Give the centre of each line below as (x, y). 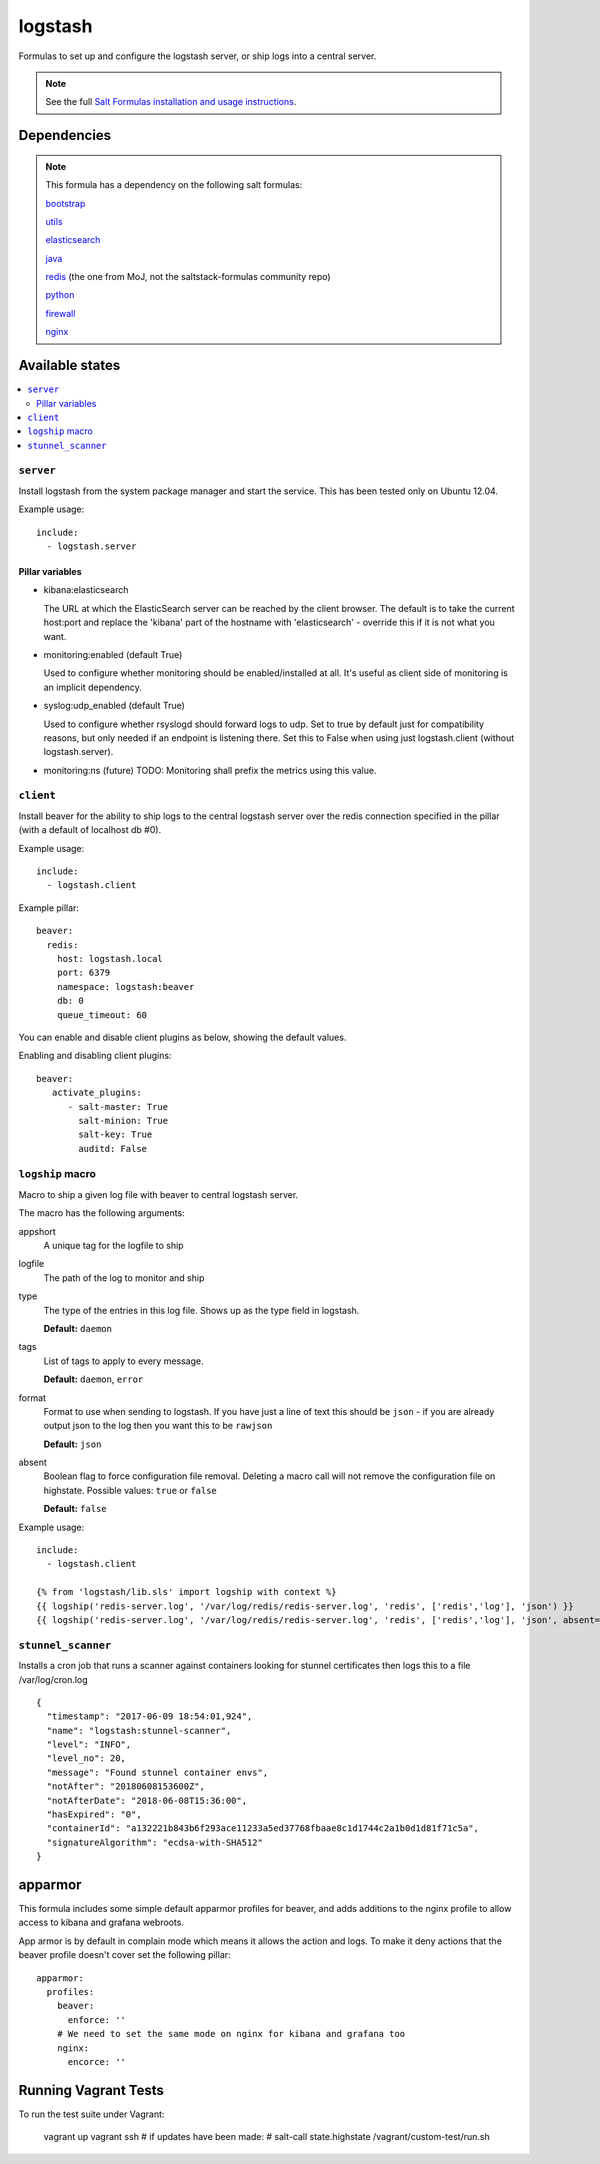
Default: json (72, 1444)
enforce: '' (97, 2019)
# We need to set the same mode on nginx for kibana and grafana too (231, 2034)
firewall (60, 313)
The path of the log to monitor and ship (124, 1277)
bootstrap (65, 203)
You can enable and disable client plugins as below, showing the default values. (182, 1037)
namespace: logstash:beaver (125, 986)
